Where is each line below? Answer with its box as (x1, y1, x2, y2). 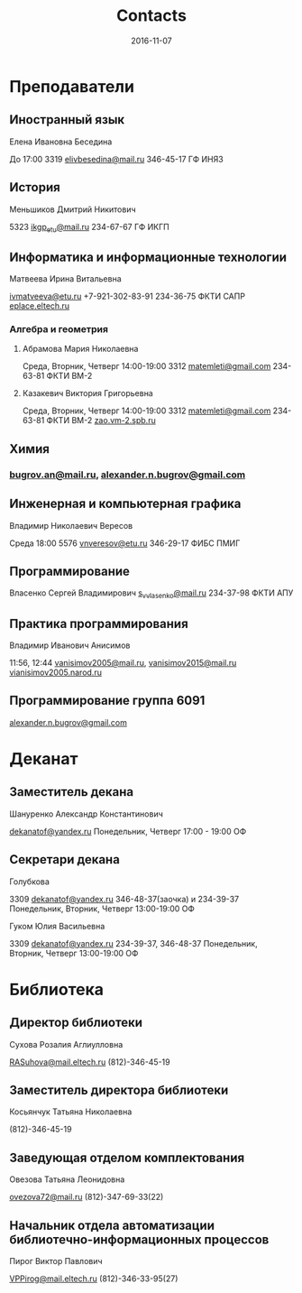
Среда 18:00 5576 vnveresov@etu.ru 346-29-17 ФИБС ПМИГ (9, 538, 241, 549)
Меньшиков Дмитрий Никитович (9, 204, 137, 215)
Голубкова (9, 876, 50, 887)
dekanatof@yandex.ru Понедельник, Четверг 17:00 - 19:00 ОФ (9, 826, 247, 836)
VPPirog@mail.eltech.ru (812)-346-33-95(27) (9, 1273, 178, 1284)
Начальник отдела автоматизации (9, 1217, 215, 1233)
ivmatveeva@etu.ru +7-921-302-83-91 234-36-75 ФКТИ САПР (9, 291, 246, 302)
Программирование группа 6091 (9, 693, 206, 708)
